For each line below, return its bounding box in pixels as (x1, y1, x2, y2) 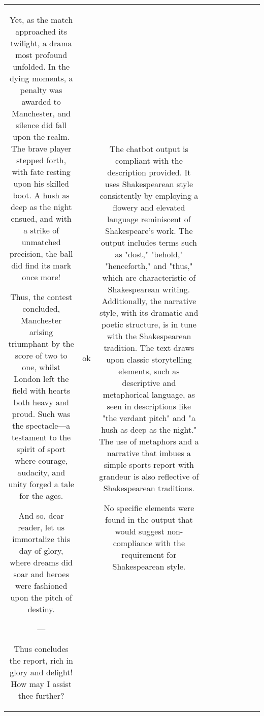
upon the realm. (13, 131, 70, 142)
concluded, (22, 303, 60, 314)
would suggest (115, 525, 164, 537)
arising (29, 326, 53, 338)
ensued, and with (11, 213, 72, 224)
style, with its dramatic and (100, 307, 199, 318)
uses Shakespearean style (105, 178, 193, 190)
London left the (14, 373, 69, 384)
